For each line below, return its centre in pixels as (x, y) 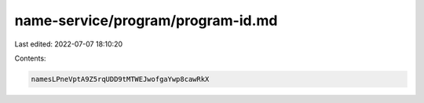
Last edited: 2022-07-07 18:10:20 (69, 44)
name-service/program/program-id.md (146, 20)
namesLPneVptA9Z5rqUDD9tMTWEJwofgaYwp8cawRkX (120, 79)
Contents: (30, 58)
